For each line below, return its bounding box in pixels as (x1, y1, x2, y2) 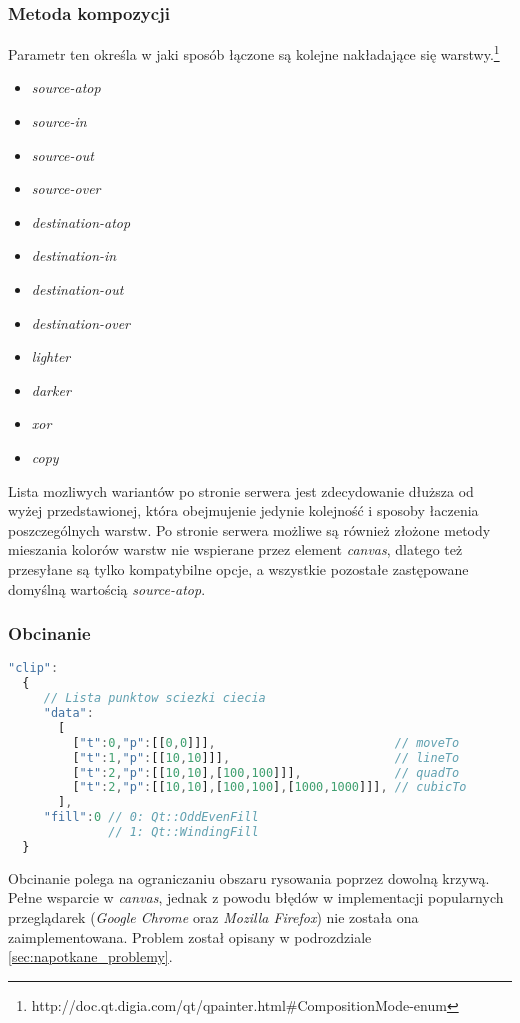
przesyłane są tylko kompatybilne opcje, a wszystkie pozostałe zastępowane (8, 558, 469, 579)
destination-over (31, 312, 131, 333)
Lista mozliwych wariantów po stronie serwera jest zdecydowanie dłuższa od (8, 480, 474, 501)
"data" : (43, 706, 94, 720)
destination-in (31, 245, 117, 266)
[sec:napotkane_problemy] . (8, 946, 173, 967)
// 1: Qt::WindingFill (108, 825, 259, 839)
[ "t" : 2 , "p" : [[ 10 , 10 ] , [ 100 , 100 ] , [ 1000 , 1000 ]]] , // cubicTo (72, 780, 467, 795)
